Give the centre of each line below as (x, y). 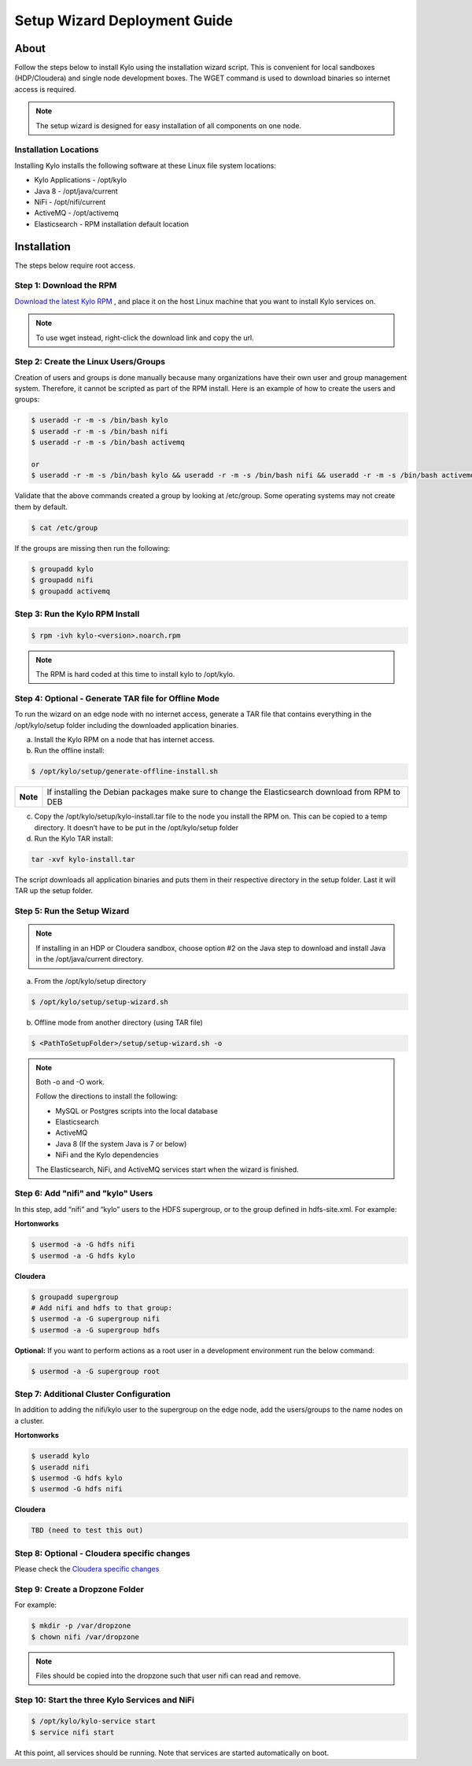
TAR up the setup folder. (54, 891)
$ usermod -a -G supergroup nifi (96, 1319)
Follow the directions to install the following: (107, 1096)
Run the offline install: (70, 751)
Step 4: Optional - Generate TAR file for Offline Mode (117, 698)
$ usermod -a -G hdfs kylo (83, 1256)
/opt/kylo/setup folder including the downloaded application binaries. (127, 725)
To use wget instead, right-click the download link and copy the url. (145, 338)
